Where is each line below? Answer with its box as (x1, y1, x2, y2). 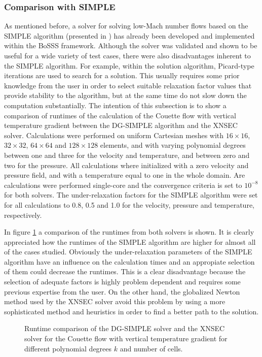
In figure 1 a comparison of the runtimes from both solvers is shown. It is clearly (4, 226, 254, 237)
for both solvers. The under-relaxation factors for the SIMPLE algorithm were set (4, 189, 258, 200)
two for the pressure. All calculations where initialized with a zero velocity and (4, 159, 249, 170)
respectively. (4, 209, 42, 220)
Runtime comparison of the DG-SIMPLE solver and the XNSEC (24, 323, 225, 334)
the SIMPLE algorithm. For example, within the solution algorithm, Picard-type (4, 60, 254, 71)
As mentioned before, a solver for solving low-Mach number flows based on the (4, 20, 248, 31)
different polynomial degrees (24, 343, 112, 353)
